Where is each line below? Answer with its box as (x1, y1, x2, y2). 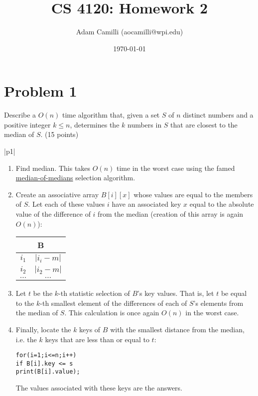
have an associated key (112, 199, 181, 209)
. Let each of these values (28, 199, 105, 209)
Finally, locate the (15, 324, 71, 334)
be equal (221, 288, 247, 298)
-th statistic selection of (58, 288, 130, 298)
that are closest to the (170, 119, 238, 130)
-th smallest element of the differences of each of (40, 297, 187, 308)
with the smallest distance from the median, (110, 324, 245, 334)
